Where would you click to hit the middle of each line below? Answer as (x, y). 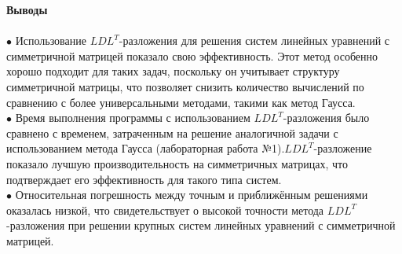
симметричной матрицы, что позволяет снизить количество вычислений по (185, 86)
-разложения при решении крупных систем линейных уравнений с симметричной (201, 225)
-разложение (343, 148)
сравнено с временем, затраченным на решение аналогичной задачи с (172, 133)
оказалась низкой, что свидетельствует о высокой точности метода (165, 210)
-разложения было (326, 118)
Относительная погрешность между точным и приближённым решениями (192, 195)
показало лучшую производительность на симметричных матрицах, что (177, 163)
